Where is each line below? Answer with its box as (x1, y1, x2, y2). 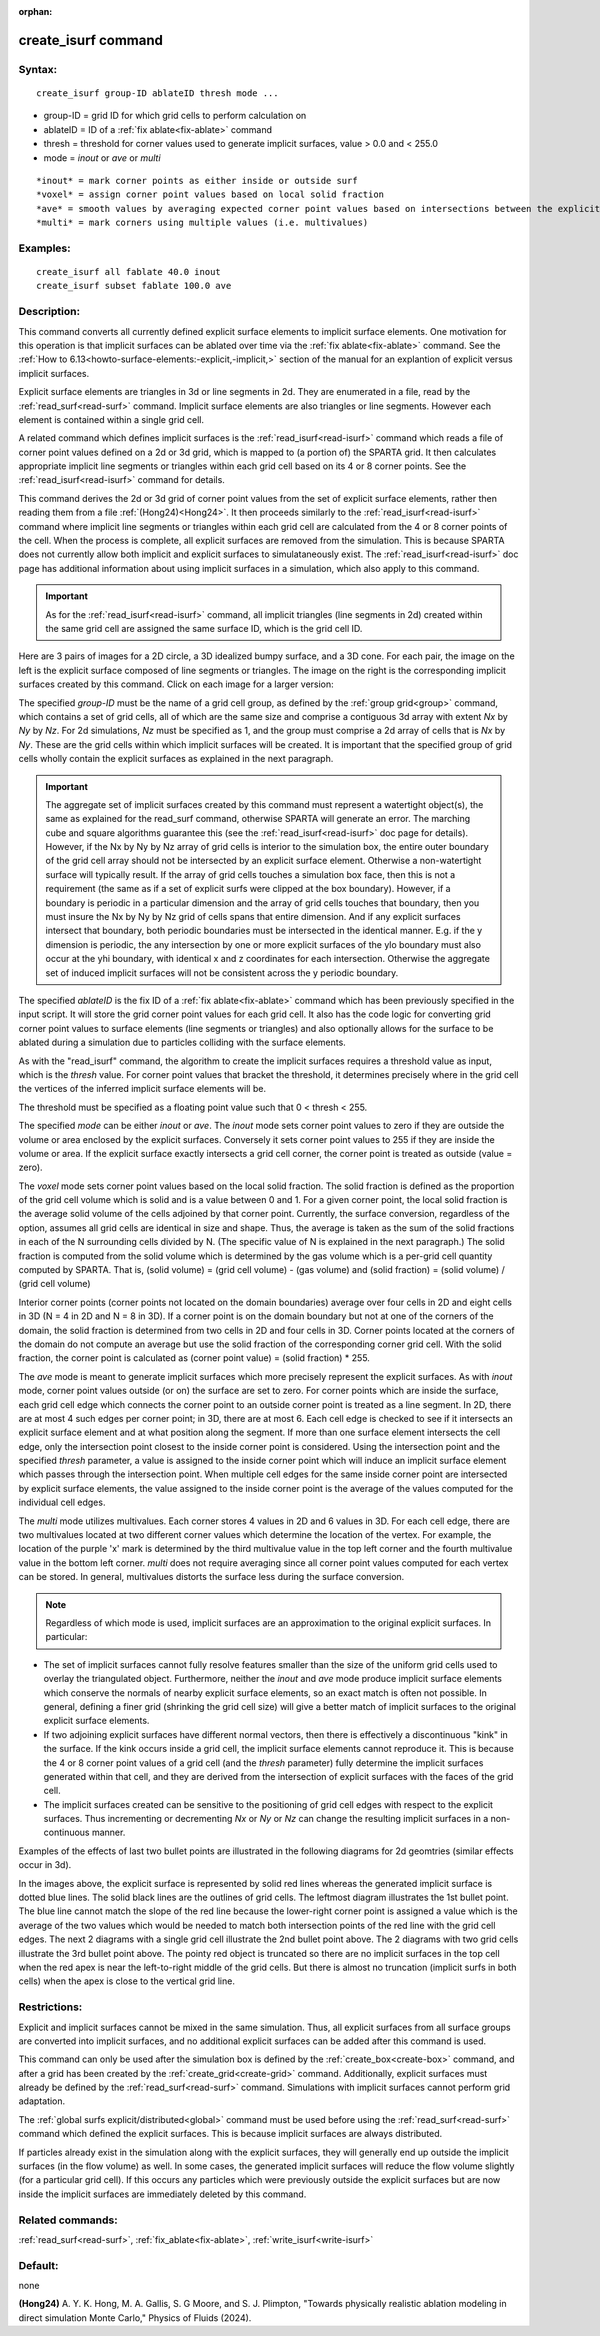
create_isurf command (18, 31, 164, 49)
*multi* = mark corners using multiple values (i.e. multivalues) (36, 217, 369, 229)
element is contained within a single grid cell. (18, 413, 205, 425)
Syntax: (18, 62, 58, 76)
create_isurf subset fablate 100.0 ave (36, 280, 232, 292)
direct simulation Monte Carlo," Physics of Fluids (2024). (18, 2311, 252, 2324)
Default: (18, 2258, 59, 2272)
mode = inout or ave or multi (43, 151, 161, 164)
